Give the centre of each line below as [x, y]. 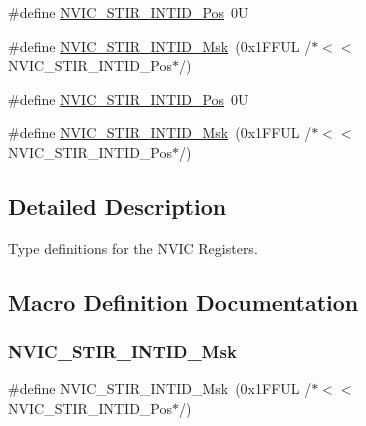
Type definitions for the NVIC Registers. [133, 247]
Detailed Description [117, 205]
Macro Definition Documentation [183, 301]
